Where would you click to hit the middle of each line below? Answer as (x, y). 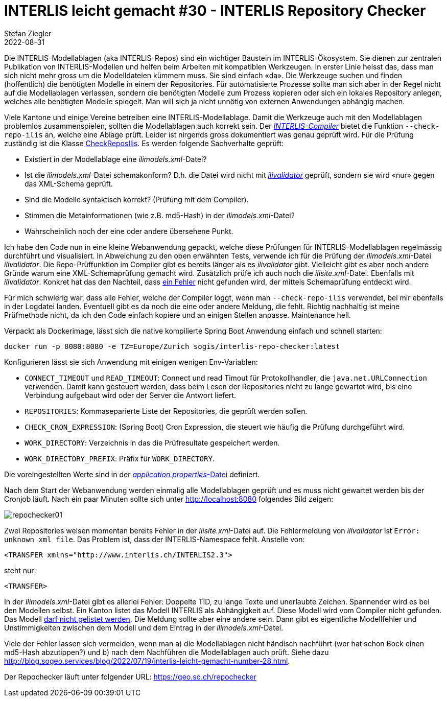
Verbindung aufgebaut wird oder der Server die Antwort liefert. (131, 395)
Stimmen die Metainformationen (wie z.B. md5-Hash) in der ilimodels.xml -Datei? (160, 215)
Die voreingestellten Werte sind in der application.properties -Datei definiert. (132, 474)
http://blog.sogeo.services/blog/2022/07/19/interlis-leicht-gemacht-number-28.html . (147, 661)
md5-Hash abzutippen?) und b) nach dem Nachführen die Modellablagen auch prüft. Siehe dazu (167, 652)
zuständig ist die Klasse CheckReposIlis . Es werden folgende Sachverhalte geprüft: (144, 143)
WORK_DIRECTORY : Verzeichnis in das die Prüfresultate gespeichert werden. (152, 442)
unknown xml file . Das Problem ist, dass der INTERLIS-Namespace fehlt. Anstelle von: (155, 539)
